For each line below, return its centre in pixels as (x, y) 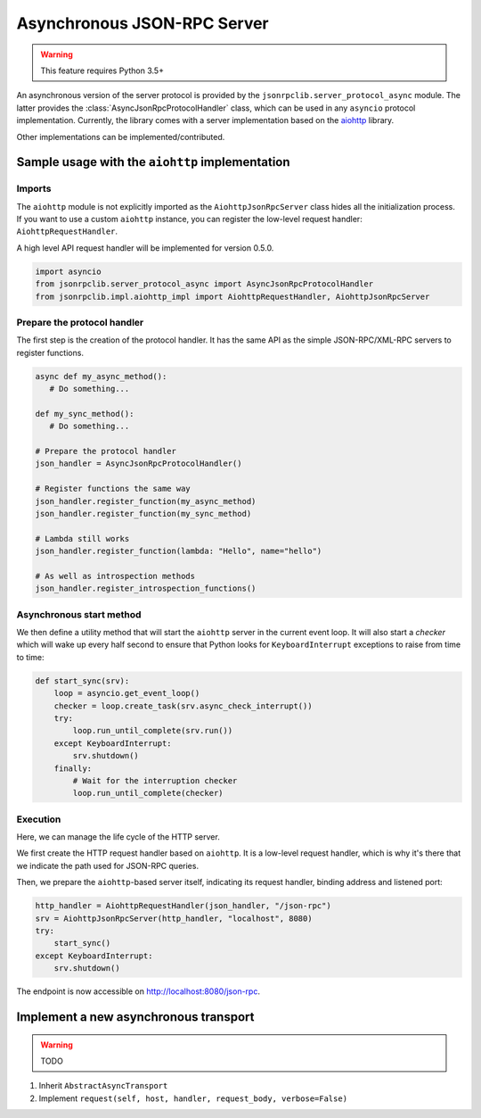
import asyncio (68, 271)
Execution (39, 819)
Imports (34, 189)
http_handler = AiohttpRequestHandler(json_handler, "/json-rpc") (183, 906)
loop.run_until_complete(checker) (148, 793)
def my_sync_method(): (85, 414)
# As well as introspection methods (115, 576)
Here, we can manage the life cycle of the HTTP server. (118, 837)
